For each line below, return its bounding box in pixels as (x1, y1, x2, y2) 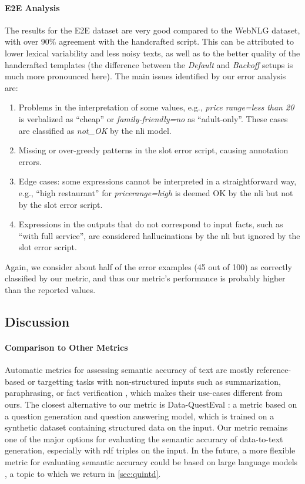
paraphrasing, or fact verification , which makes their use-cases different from (5, 386, 283, 399)
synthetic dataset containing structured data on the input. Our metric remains (5, 421, 288, 433)
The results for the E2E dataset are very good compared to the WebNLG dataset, (5, 23, 300, 36)
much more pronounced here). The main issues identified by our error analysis (5, 70, 286, 82)
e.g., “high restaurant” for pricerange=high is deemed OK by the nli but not (18, 186, 293, 199)
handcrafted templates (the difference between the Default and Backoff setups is (5, 58, 293, 70)
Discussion (5, 312, 70, 331)
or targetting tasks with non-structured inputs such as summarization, (27, 375, 281, 387)
